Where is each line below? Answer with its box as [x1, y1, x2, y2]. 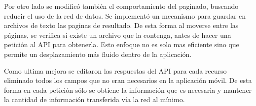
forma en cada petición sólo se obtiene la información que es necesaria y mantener [4, 84, 252, 95]
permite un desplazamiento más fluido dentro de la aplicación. [4, 49, 192, 59]
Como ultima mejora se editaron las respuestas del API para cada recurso [4, 65, 227, 76]
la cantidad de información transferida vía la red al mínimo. [4, 94, 185, 105]
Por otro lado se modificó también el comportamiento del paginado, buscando [4, 1, 239, 11]
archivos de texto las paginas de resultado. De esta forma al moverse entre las [4, 20, 239, 30]
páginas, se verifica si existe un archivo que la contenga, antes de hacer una [4, 29, 231, 40]
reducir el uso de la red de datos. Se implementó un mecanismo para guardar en [4, 10, 246, 21]
